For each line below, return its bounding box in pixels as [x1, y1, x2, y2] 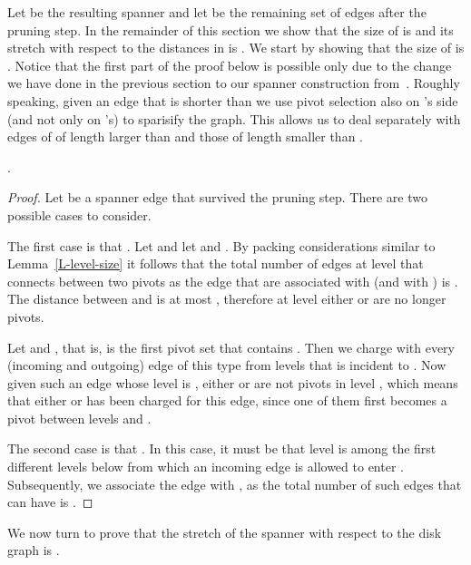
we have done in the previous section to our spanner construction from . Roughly [7, 73, 460, 93]
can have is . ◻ [7, 492, 93, 511]
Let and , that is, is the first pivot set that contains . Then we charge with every [7, 337, 455, 356]
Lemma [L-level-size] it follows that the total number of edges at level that [7, 254, 424, 273]
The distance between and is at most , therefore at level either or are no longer [7, 289, 446, 308]
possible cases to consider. [7, 205, 152, 224]
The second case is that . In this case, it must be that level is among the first [7, 439, 437, 458]
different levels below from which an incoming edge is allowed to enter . [7, 457, 404, 476]
